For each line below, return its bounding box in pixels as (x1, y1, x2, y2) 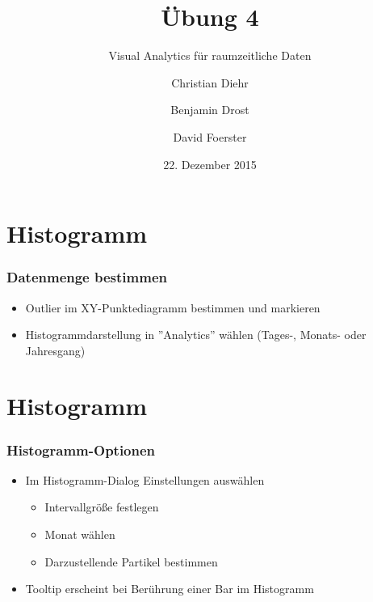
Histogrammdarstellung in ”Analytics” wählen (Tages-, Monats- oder (25, 326, 367, 343)
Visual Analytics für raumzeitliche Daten (108, 47, 312, 64)
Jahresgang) (25, 341, 86, 358)
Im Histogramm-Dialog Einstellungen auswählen (25, 471, 265, 488)
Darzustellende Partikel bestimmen (44, 553, 218, 570)
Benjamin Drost (170, 101, 249, 118)
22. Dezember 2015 (163, 155, 257, 172)
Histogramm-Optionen (6, 439, 156, 460)
